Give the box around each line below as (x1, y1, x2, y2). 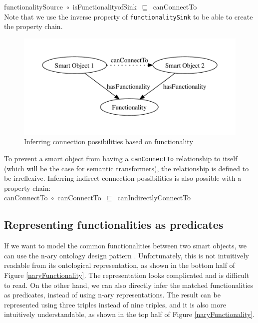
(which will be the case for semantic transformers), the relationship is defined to (4, 163, 249, 173)
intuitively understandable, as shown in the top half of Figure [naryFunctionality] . (4, 309, 255, 319)
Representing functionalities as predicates (4, 217, 224, 232)
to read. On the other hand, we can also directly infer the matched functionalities (4, 279, 254, 290)
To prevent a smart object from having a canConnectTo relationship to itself (4, 153, 238, 163)
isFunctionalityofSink (72, 2, 137, 12)
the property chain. (4, 21, 63, 32)
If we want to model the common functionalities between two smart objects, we (4, 240, 247, 251)
